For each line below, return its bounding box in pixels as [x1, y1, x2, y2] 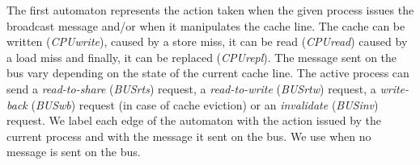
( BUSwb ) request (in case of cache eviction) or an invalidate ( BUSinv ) [31, 96, 379, 113]
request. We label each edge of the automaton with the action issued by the [6, 112, 382, 129]
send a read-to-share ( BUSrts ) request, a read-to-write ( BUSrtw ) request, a [6, 80, 376, 97]
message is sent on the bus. [6, 143, 141, 160]
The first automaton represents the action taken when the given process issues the [6, 2, 414, 18]
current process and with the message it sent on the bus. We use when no [6, 127, 371, 144]
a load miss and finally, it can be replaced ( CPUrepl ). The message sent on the [6, 48, 397, 65]
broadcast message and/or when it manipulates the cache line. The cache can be [6, 17, 405, 34]
